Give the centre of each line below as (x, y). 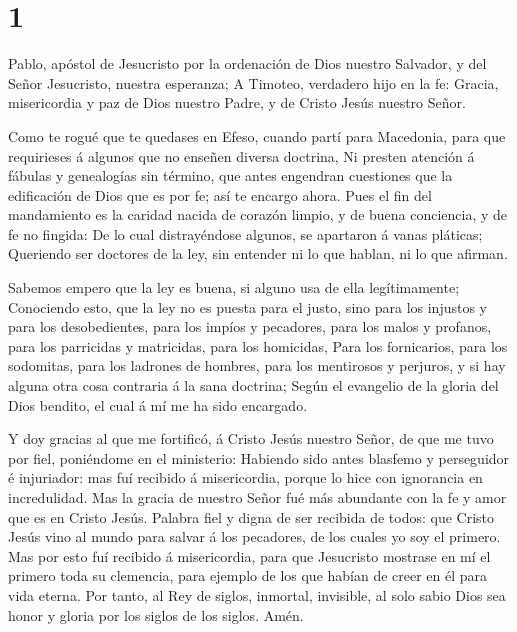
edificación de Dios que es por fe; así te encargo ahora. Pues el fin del (220, 194)
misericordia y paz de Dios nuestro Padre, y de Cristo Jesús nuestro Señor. (237, 102)
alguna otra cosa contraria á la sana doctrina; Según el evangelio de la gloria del (253, 385)
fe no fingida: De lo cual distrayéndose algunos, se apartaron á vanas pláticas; (245, 233)
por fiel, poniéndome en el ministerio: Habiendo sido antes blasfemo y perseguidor (259, 457)
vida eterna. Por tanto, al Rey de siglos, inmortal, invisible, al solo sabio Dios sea (257, 594)
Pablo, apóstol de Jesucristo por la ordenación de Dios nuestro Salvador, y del (247, 63)
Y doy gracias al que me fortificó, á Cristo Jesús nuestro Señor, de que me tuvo (251, 438)
